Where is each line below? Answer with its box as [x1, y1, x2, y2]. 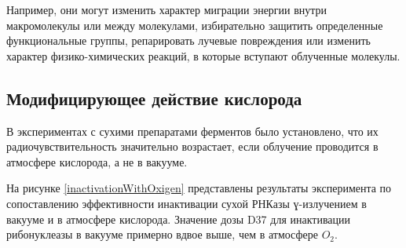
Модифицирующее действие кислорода [6, 86, 302, 110]
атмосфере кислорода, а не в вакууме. [6, 153, 188, 170]
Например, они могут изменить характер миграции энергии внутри [6, 2, 327, 17]
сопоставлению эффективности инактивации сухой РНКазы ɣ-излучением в [6, 195, 367, 211]
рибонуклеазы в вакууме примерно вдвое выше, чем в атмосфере [6, 226, 318, 243]
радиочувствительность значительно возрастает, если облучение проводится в [6, 138, 379, 155]
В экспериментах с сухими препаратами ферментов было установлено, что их [6, 122, 379, 139]
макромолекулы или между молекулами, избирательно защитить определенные [6, 16, 383, 33]
